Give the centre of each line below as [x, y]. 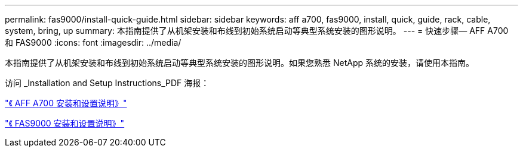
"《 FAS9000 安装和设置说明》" [65, 123]
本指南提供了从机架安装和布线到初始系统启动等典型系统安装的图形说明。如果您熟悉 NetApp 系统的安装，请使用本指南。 [239, 63]
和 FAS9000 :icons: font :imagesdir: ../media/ [93, 42]
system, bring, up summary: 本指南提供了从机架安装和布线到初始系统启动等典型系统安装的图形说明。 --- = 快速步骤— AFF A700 [257, 31]
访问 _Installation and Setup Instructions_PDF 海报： [107, 83]
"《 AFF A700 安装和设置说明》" [66, 103]
